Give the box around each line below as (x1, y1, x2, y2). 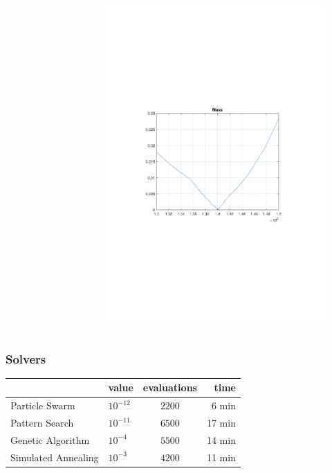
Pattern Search (10, 416, 74, 430)
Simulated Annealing (10, 449, 99, 464)
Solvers (6, 350, 46, 367)
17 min (206, 416, 236, 430)
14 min (206, 432, 236, 447)
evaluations (142, 380, 197, 395)
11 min (206, 449, 236, 464)
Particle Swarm (10, 398, 75, 413)
